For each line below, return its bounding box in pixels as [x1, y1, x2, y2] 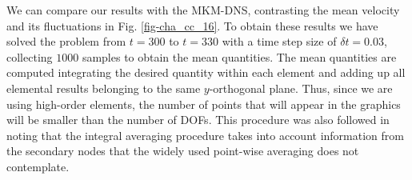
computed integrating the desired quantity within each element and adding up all [6, 64, 406, 81]
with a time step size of [222, 33, 337, 50]
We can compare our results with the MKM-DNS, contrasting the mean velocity [6, 2, 400, 18]
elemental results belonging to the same [6, 79, 201, 96]
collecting [6, 48, 53, 65]
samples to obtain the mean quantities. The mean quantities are [82, 48, 397, 65]
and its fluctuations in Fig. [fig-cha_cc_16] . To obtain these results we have [6, 17, 378, 34]
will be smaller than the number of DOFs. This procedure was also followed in [6, 111, 390, 128]
